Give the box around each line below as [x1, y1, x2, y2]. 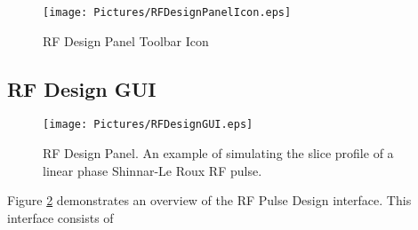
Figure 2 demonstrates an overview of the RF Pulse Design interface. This [7, 191, 412, 210]
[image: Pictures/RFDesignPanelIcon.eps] [43, 6, 292, 19]
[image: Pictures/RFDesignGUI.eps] [43, 118, 253, 131]
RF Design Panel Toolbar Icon [43, 31, 209, 50]
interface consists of [7, 208, 114, 226]
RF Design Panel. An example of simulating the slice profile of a [43, 144, 394, 163]
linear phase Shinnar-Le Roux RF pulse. [43, 161, 262, 179]
